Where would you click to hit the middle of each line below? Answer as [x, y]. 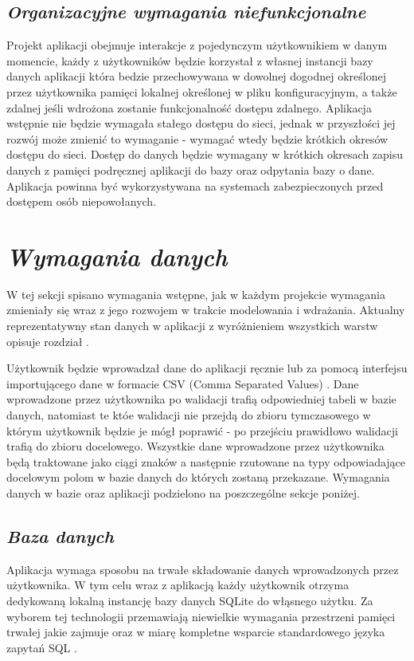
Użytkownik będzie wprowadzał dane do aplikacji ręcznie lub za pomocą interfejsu [207, 368]
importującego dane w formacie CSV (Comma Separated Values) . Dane [183, 383]
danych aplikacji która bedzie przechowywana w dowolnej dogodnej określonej [196, 76]
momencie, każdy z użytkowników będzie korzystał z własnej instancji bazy [190, 60]
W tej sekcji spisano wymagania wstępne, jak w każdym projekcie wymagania [196, 294]
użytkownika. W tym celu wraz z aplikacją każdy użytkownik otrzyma [178, 585]
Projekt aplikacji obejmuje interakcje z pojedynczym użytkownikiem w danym [197, 45]
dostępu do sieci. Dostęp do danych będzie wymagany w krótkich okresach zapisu [205, 154]
